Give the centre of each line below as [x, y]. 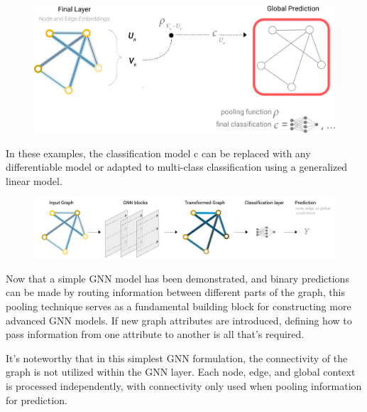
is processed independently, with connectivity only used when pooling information [184, 386]
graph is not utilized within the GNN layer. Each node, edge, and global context [181, 372]
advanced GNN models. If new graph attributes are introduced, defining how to [179, 320]
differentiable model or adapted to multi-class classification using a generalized [177, 167]
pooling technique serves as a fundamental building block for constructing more [179, 306]
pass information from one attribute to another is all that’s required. [155, 334]
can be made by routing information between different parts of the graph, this [175, 292]
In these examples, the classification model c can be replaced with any [158, 153]
